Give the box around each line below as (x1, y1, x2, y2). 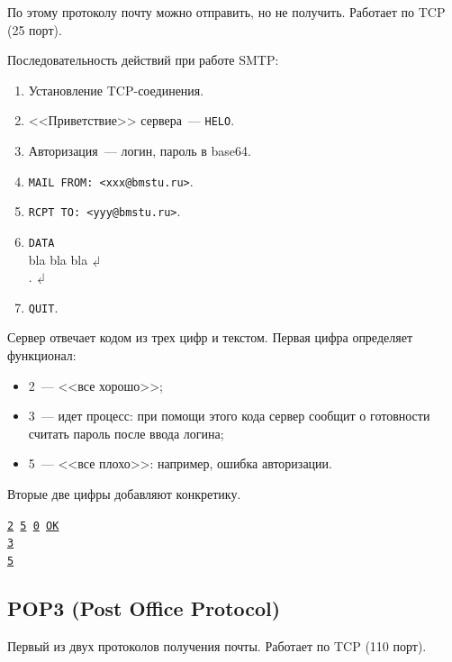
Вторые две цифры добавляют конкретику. (7, 485, 241, 503)
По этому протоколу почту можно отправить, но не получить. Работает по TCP (7, 3, 446, 21)
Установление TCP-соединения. (28, 80, 204, 99)
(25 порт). (7, 20, 62, 39)
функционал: (7, 346, 77, 365)
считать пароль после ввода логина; (28, 423, 224, 442)
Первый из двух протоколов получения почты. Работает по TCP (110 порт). (7, 636, 427, 655)
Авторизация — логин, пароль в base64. (28, 141, 251, 160)
